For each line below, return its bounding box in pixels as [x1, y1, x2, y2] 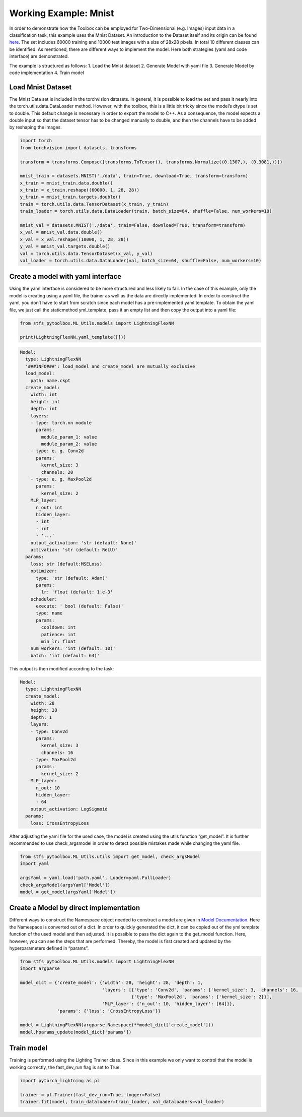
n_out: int [36, 505, 63, 510]
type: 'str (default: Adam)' [36, 575, 108, 581]
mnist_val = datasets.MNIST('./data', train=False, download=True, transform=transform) [20, 222, 246, 228]
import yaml [20, 861, 50, 866]
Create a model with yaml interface [9, 272, 122, 281]
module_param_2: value [41, 441, 98, 447]
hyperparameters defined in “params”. [9, 945, 89, 951]
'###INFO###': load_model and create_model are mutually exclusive [25, 363, 195, 369]
